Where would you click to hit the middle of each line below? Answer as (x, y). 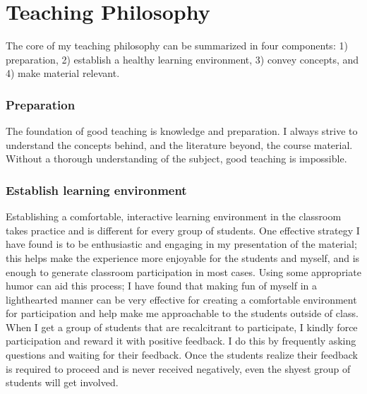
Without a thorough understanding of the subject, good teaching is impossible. (176, 159)
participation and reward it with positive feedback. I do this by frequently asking (181, 341)
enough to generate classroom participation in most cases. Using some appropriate (183, 271)
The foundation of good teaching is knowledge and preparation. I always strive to (182, 131)
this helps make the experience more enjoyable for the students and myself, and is (183, 257)
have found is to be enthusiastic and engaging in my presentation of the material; (181, 244)
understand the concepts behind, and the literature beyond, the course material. (179, 144)
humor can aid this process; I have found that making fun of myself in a (162, 286)
